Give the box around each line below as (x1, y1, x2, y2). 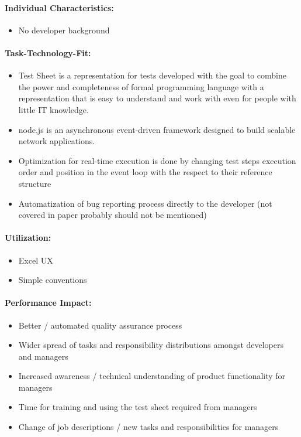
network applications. (18, 135, 95, 147)
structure (18, 177, 51, 189)
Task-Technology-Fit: (5, 46, 91, 59)
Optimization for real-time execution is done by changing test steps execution (18, 154, 296, 166)
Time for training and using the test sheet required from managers (18, 401, 257, 413)
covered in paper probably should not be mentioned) (18, 209, 207, 221)
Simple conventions (18, 274, 87, 286)
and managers (18, 350, 68, 362)
